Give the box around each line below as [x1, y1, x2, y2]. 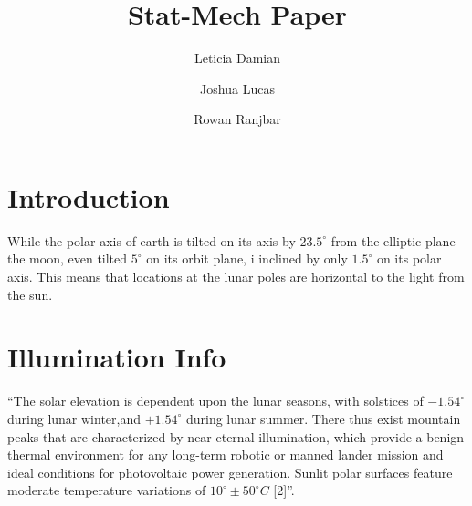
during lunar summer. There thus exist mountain [185, 408, 461, 428]
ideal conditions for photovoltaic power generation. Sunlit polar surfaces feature [7, 462, 453, 481]
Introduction [7, 178, 170, 215]
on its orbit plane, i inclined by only [146, 249, 348, 268]
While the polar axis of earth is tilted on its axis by [7, 231, 296, 250]
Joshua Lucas [200, 78, 275, 98]
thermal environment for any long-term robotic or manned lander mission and [7, 445, 444, 464]
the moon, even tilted [7, 249, 128, 268]
